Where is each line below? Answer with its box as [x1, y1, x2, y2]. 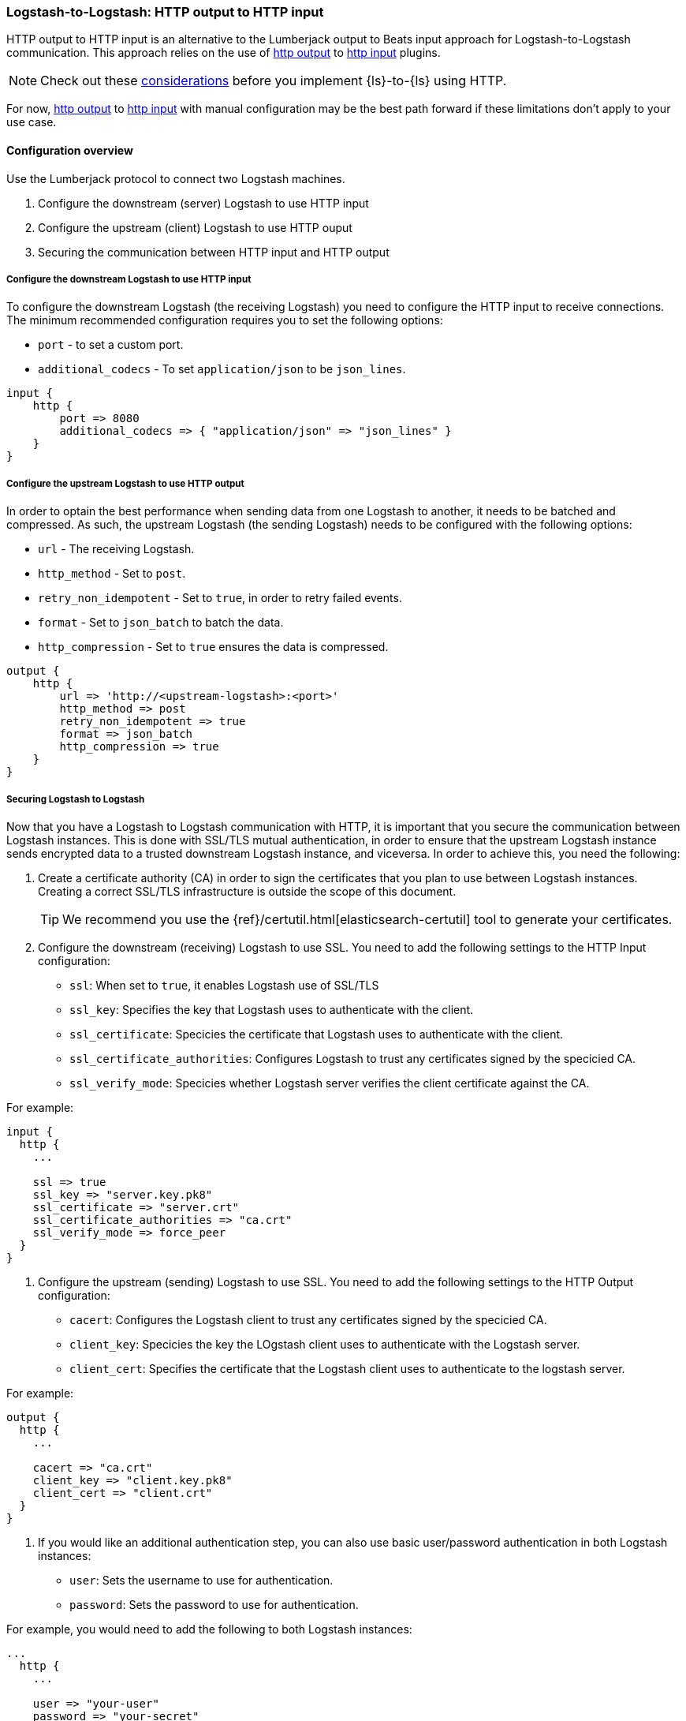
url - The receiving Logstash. [38, 542, 195, 556]
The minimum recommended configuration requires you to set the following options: [6, 313, 443, 327]
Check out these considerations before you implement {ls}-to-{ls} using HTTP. [40, 73, 507, 89]
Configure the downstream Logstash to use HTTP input [6, 273, 252, 285]
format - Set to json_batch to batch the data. [38, 615, 284, 630]
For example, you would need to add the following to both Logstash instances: [6, 1622, 412, 1636]
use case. [6, 115, 57, 129]
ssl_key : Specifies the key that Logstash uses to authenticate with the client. [69, 1002, 474, 1016]
